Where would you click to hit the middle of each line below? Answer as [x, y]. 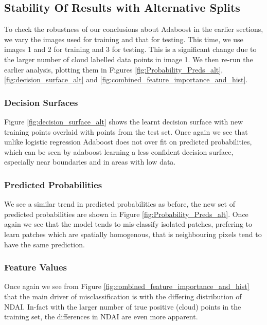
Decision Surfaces [41, 102]
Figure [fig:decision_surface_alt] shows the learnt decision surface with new [123, 121]
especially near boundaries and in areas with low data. [90, 162]
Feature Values [35, 267]
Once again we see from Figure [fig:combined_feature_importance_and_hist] [127, 286]
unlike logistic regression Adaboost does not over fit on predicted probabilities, [128, 142]
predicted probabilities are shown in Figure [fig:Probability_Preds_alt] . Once [126, 214]
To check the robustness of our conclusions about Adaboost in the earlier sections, [134, 29]
